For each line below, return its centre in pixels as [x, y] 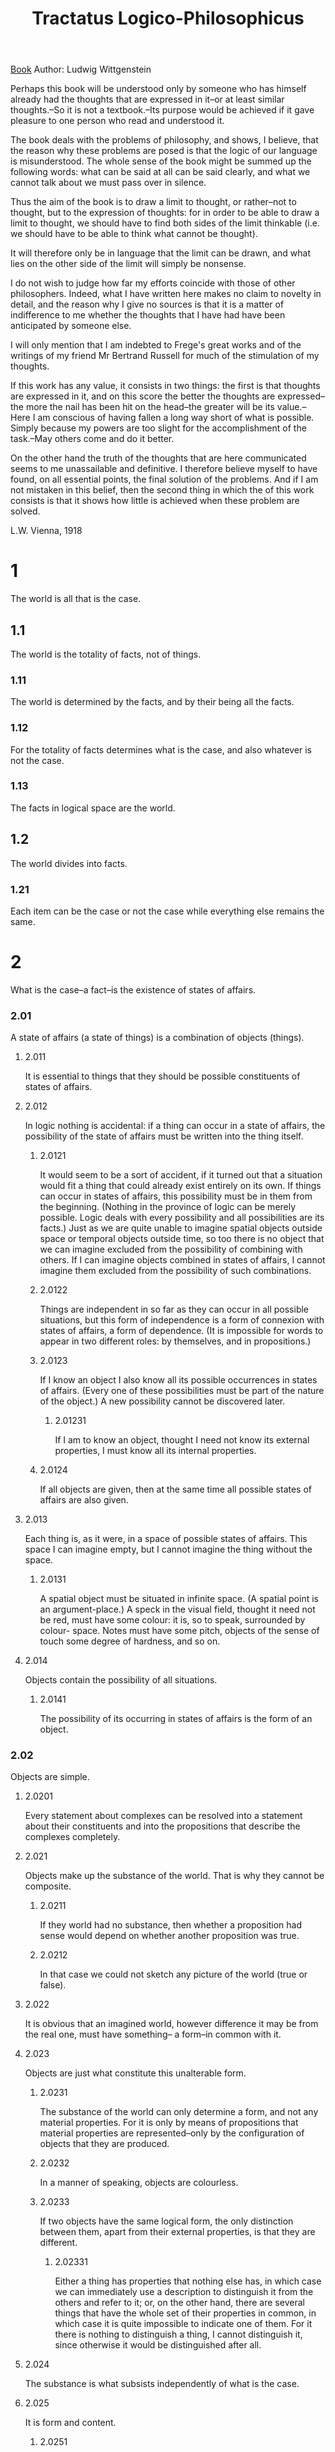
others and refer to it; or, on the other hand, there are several [179, 2303]
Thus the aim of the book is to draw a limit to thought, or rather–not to [153, 202]
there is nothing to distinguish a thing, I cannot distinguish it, [178, 2334]
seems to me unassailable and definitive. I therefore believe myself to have [164, 469]
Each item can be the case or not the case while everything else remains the [167, 911]
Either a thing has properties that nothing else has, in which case [188, 2281]
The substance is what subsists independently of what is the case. [162, 2384]
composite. [48, 1886]
